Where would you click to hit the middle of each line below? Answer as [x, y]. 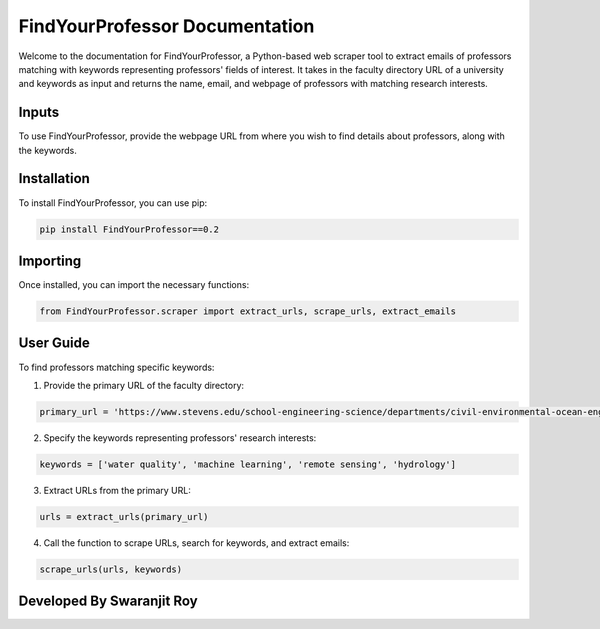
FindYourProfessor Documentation [166, 26]
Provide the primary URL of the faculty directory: [144, 385]
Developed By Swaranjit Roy [108, 601]
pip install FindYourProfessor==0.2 [129, 229]
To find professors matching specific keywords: [116, 367]
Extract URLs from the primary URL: [117, 490]
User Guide [54, 343]
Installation [54, 178]
